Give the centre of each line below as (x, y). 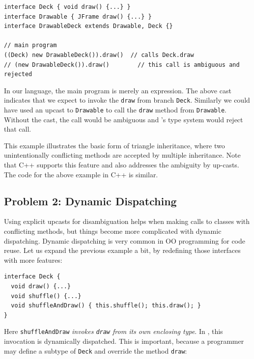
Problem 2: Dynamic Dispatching (90, 201)
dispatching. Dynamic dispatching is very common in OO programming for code (125, 240)
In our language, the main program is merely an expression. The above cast (118, 90)
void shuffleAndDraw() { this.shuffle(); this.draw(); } (106, 306)
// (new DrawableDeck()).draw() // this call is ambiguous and (122, 65)
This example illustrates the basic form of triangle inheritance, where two (114, 145)
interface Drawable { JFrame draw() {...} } (78, 16)
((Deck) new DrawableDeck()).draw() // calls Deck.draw (99, 55)
